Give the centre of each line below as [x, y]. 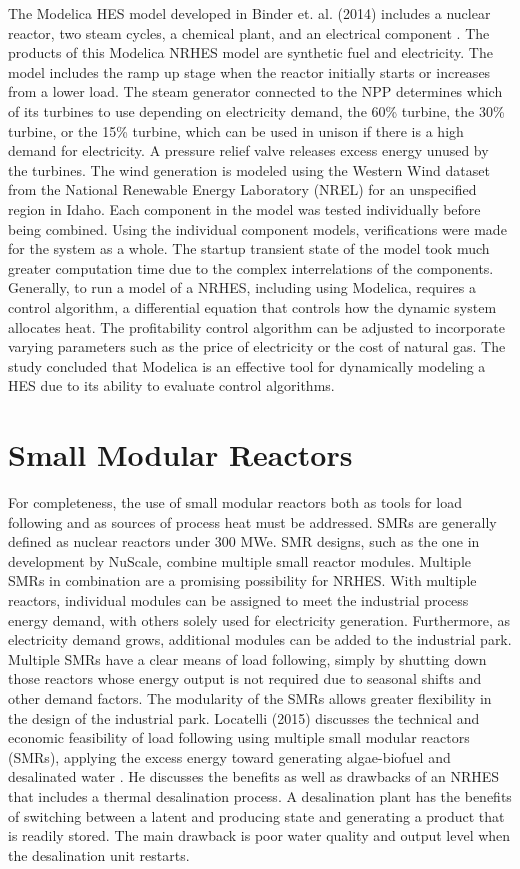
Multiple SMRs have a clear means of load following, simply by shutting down [247, 658]
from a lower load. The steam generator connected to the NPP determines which [255, 91]
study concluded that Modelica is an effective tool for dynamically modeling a [247, 365]
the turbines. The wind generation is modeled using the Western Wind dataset [249, 169]
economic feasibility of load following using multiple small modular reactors [239, 737]
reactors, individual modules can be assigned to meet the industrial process [238, 599]
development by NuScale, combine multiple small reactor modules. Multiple [240, 560]
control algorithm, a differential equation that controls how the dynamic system [252, 306]
